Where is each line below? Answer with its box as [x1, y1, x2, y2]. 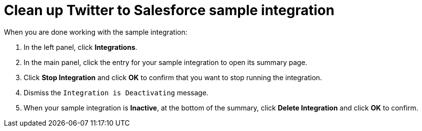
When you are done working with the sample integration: [4, 27, 187, 36]
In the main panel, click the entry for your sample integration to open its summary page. [24, 58, 307, 66]
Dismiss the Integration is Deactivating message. [24, 88, 209, 97]
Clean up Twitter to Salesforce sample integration [4, 2, 334, 19]
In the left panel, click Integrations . [24, 43, 138, 51]
